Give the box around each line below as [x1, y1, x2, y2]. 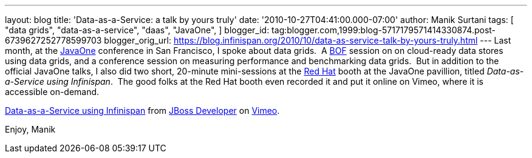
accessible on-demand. [5, 87, 100, 97]
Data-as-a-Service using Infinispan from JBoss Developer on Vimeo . [5, 105, 280, 116]
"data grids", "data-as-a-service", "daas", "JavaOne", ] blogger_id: [5, 25, 270, 35]
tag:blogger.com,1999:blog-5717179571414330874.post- [271, 25, 496, 35]
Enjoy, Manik [5, 124, 56, 134]
